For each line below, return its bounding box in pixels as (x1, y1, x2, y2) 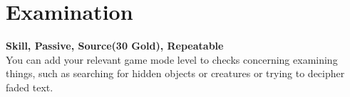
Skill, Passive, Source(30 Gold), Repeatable (6, 38, 224, 53)
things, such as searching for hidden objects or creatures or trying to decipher (6, 66, 345, 81)
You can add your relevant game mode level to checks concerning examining (6, 52, 338, 67)
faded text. (6, 79, 53, 94)
